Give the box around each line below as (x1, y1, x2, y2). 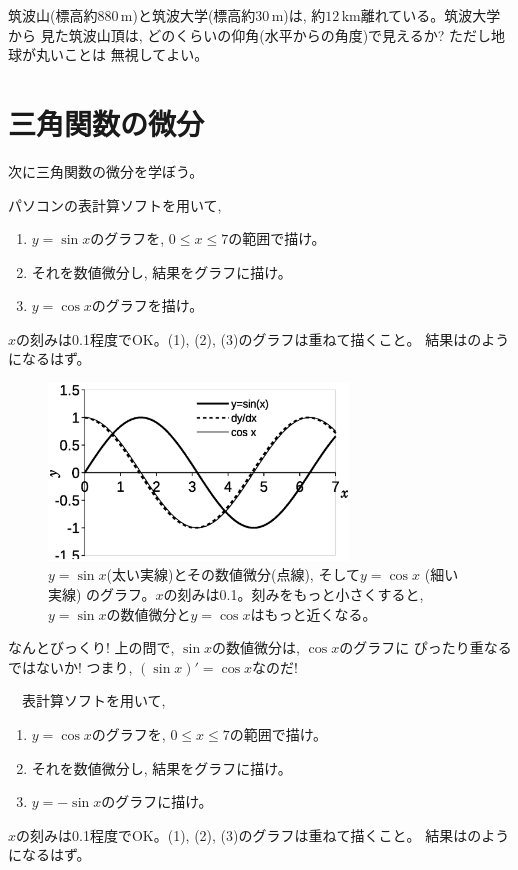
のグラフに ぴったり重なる (339, 637, 512, 658)
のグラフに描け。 (101, 791, 213, 812)
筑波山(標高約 (8, 5, 98, 25)
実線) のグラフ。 (48, 584, 156, 604)
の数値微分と (106, 603, 191, 624)
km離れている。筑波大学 (341, 5, 501, 25)
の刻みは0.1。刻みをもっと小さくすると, (163, 584, 424, 604)
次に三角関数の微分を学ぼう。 (8, 160, 204, 181)
